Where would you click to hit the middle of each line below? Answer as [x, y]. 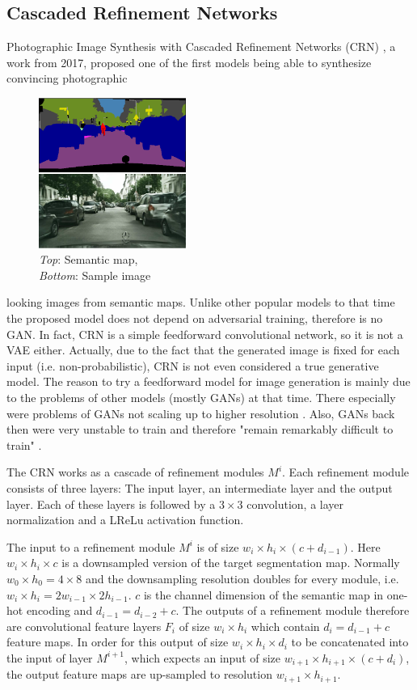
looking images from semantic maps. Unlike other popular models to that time [201, 302]
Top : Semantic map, [88, 259]
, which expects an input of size [203, 657]
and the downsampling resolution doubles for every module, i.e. [242, 578]
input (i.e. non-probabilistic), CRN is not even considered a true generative [193, 365]
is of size [218, 546]
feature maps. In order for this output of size [118, 642]
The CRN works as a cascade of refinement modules [135, 472]
